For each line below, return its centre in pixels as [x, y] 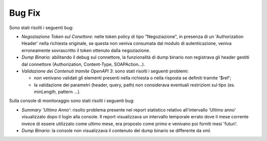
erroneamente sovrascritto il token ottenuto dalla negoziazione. [86, 50]
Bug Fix [25, 13]
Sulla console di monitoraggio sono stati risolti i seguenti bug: [72, 101]
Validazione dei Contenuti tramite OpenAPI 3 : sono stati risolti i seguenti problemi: [105, 71]
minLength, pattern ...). [57, 92]
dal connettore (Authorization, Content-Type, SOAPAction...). [83, 64]
